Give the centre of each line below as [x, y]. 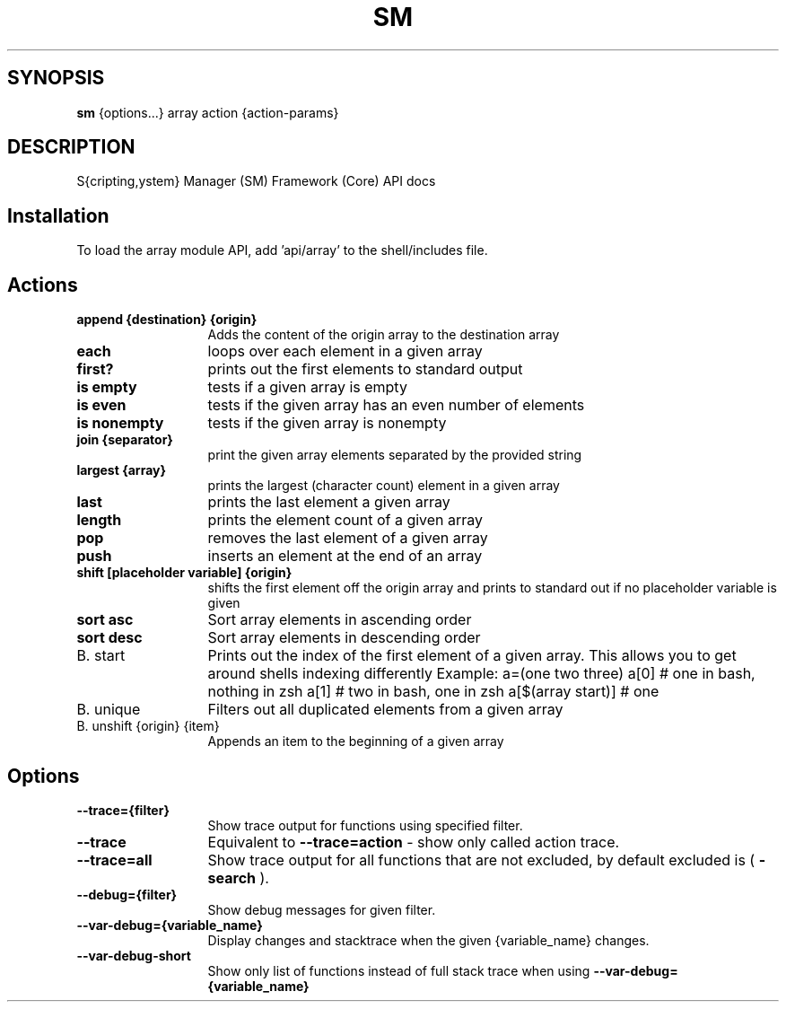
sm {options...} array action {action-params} [208, 112]
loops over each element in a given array [345, 351]
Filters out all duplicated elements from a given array [385, 710]
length [99, 520]
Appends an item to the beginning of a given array [356, 741]
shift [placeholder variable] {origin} [184, 573]
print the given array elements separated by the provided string [395, 455]
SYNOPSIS [56, 78]
